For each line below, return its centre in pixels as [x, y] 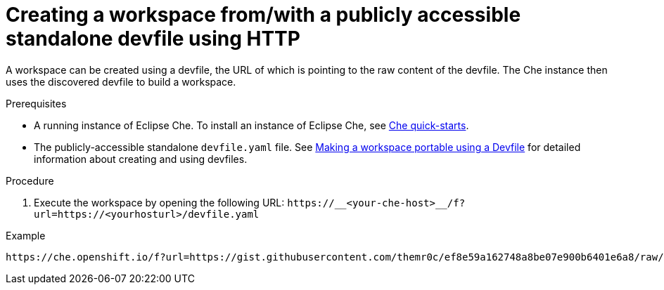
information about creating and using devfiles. [141, 159]
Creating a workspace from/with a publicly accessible [263, 15]
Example [26, 235]
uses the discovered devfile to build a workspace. [121, 81]
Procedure [30, 180]
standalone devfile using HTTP [153, 39]
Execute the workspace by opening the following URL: [159, 202]
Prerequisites [36, 103]
